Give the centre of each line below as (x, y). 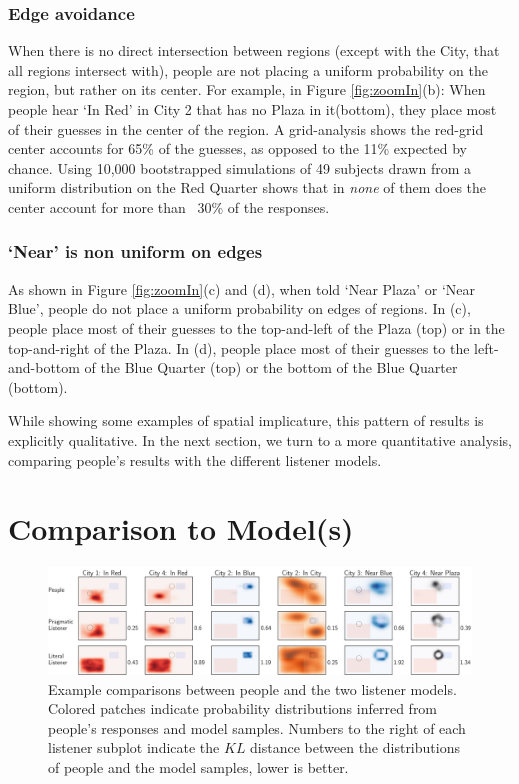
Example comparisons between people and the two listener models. (252, 688)
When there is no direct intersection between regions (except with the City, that (254, 50)
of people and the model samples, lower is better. (198, 766)
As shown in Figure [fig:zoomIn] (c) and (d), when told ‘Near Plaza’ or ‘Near (242, 288)
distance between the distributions (355, 747)
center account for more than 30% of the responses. (169, 206)
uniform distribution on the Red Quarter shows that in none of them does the (247, 187)
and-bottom (44, 367)
